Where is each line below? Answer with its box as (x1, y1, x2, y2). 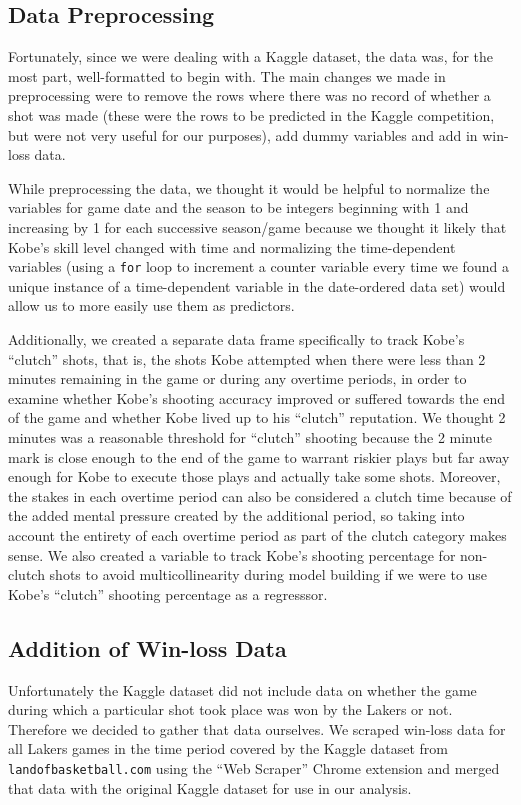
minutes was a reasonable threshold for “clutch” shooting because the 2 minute (8, 426, 492, 447)
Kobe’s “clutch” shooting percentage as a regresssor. (8, 583, 328, 604)
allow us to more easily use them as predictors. (8, 295, 295, 316)
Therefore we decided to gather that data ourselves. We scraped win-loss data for (8, 718, 506, 739)
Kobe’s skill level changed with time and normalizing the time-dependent (8, 236, 456, 257)
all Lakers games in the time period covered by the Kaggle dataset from (8, 738, 448, 759)
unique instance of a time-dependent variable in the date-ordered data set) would (8, 275, 506, 296)
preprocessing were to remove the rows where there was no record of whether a (8, 85, 491, 106)
